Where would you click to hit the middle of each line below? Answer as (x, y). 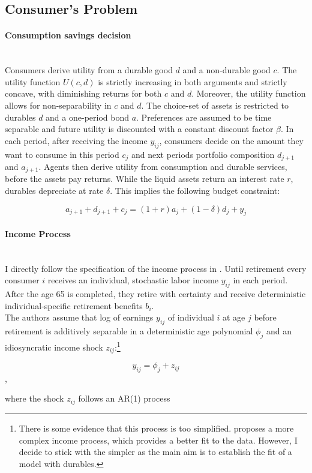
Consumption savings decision (68, 35)
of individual (191, 317)
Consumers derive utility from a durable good (89, 70)
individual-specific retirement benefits (74, 305)
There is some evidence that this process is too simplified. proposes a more (156, 428)
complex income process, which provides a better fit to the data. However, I (158, 440)
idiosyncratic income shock (54, 347)
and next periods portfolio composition (203, 154)
